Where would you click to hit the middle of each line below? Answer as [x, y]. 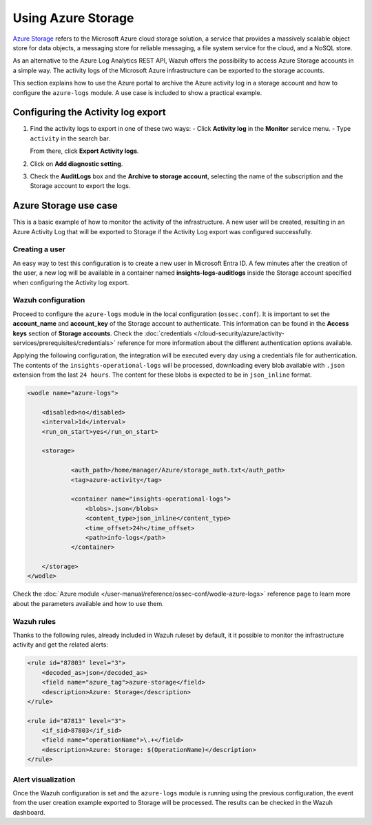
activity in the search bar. [70, 138]
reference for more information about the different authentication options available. [235, 343]
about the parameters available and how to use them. [89, 603]
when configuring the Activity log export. [71, 282]
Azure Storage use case [65, 206]
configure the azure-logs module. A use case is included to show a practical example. [137, 92]
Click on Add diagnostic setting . [76, 164]
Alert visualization [44, 780]
